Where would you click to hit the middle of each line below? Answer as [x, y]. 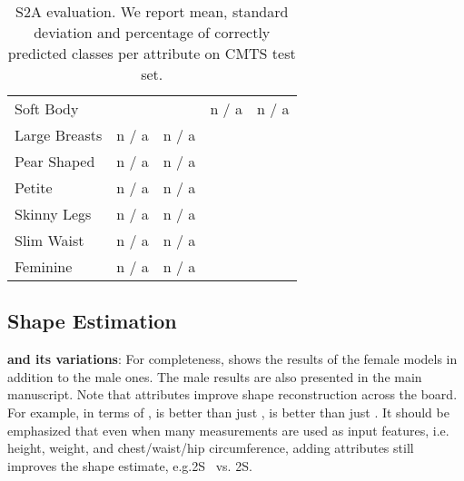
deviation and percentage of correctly [152, 32]
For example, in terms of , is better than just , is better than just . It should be [228, 412]
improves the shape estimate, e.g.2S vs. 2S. [130, 465]
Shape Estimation [92, 321]
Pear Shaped [55, 161]
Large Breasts [59, 135]
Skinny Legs [53, 214]
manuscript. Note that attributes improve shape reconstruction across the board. [232, 394]
